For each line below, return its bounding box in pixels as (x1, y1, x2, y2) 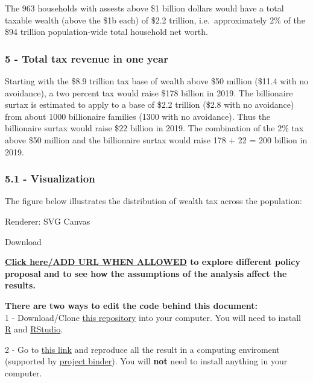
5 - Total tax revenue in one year (5, 51, 169, 66)
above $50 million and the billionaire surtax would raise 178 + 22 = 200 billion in (5, 133, 308, 146)
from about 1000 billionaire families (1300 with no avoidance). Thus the (5, 110, 271, 122)
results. (5, 279, 36, 291)
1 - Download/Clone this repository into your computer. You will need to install (5, 311, 302, 323)
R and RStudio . (5, 323, 63, 335)
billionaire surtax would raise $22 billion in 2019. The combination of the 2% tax (5, 122, 304, 134)
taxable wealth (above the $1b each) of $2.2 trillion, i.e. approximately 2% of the (5, 13, 305, 26)
